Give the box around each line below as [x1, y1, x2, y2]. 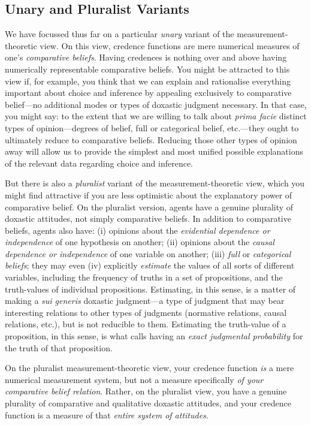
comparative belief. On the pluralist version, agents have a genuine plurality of [5, 200, 294, 213]
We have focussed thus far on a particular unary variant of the [5, 28, 234, 40]
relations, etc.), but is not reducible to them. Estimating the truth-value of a [5, 318, 286, 330]
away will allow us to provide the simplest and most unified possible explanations [5, 145, 303, 158]
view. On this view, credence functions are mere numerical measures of [40, 39, 300, 52]
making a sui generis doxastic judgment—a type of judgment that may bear [5, 294, 285, 307]
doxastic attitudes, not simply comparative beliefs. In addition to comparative [5, 212, 291, 225]
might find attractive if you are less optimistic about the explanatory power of [5, 188, 292, 201]
